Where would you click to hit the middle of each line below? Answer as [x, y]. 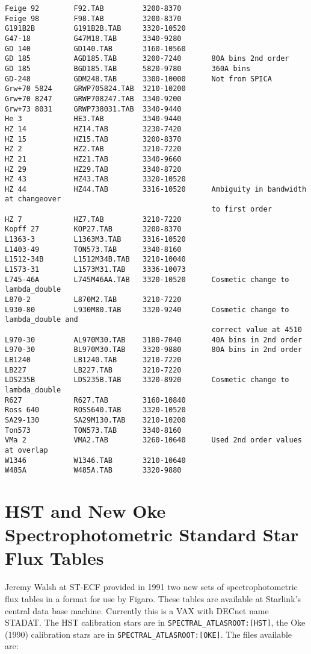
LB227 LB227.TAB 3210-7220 [93, 370]
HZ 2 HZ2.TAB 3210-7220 [93, 149]
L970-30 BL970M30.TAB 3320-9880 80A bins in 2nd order [153, 350]
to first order [242, 209]
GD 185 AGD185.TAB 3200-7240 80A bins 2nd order [147, 59]
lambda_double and [42, 320]
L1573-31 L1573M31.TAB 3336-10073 [95, 270]
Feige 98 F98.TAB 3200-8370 [93, 18]
